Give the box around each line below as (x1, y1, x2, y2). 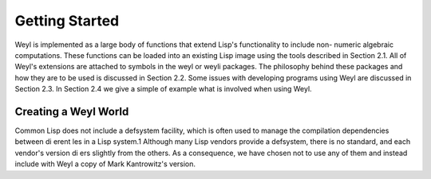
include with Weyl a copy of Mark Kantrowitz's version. (14, 159, 196, 169)
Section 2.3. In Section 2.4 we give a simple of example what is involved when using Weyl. (14, 84, 312, 94)
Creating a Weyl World (14, 104, 129, 119)
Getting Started (14, 12, 120, 29)
